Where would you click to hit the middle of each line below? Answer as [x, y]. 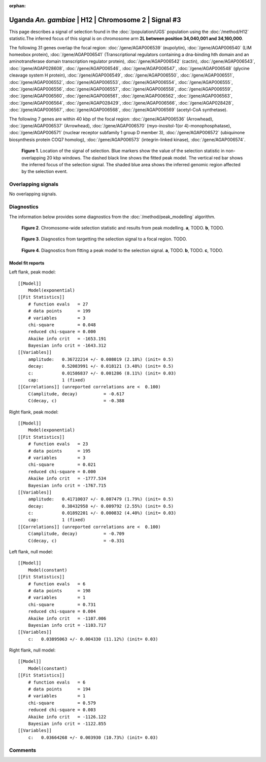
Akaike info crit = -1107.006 [67, 618]
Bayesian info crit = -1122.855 [67, 724]
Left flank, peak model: [33, 272]
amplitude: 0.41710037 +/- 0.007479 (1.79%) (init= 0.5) [101, 499]
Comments [23, 750]
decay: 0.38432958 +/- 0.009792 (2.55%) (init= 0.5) [101, 506]
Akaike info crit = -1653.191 [67, 339]
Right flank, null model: [33, 650]
